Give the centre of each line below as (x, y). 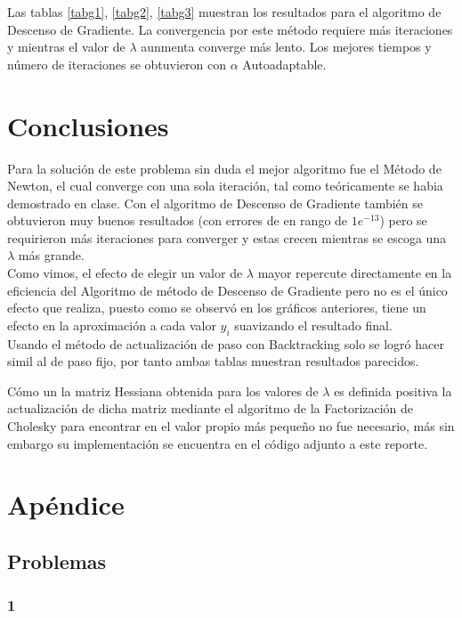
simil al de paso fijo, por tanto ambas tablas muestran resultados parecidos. (213, 361)
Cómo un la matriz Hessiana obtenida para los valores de (163, 390)
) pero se (403, 220)
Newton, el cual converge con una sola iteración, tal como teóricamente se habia (225, 186)
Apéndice (66, 504)
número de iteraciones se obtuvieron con (117, 64)
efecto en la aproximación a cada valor (112, 325)
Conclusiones (88, 125)
